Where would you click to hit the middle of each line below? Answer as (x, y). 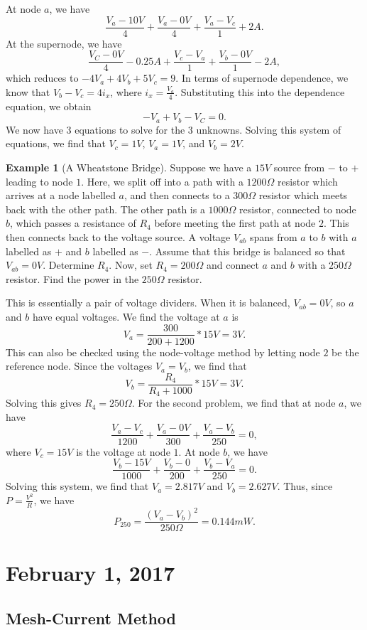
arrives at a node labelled (61, 195)
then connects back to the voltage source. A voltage (118, 236)
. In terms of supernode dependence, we (262, 78)
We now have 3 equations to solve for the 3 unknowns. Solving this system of (174, 129)
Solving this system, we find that (77, 486)
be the (345, 352)
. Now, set (131, 265)
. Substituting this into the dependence (260, 91)
